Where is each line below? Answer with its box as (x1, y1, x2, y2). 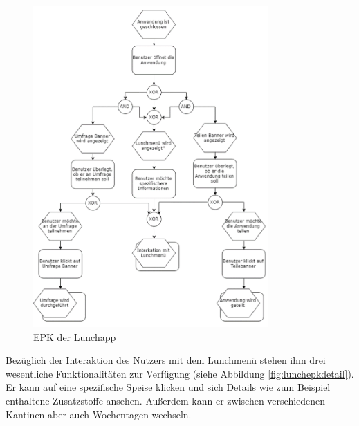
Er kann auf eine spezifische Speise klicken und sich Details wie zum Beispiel (6, 380, 331, 394)
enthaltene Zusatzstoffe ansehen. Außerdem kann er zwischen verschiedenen (6, 393, 326, 407)
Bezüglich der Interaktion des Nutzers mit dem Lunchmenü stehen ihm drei (6, 353, 326, 367)
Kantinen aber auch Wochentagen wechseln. (6, 407, 192, 421)
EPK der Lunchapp (33, 329, 116, 344)
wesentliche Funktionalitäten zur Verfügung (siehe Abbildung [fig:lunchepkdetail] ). (6, 366, 354, 380)
